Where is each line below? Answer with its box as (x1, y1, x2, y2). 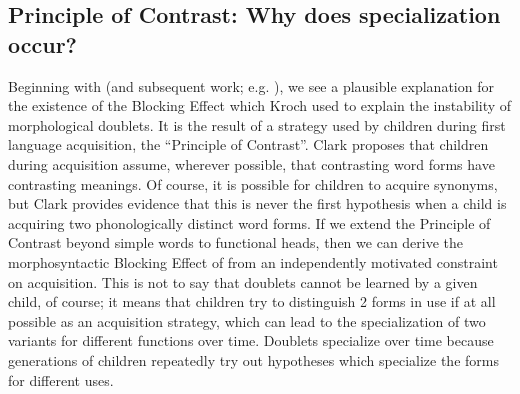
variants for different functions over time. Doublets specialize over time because (8, 330, 494, 351)
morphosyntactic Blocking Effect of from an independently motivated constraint (8, 251, 498, 272)
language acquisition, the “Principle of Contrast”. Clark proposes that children (8, 134, 489, 155)
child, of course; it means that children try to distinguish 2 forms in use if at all (8, 291, 496, 312)
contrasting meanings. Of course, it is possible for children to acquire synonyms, (8, 173, 498, 194)
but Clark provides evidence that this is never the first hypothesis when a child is (8, 193, 507, 214)
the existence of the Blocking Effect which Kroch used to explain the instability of (8, 95, 512, 116)
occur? (8, 28, 77, 59)
